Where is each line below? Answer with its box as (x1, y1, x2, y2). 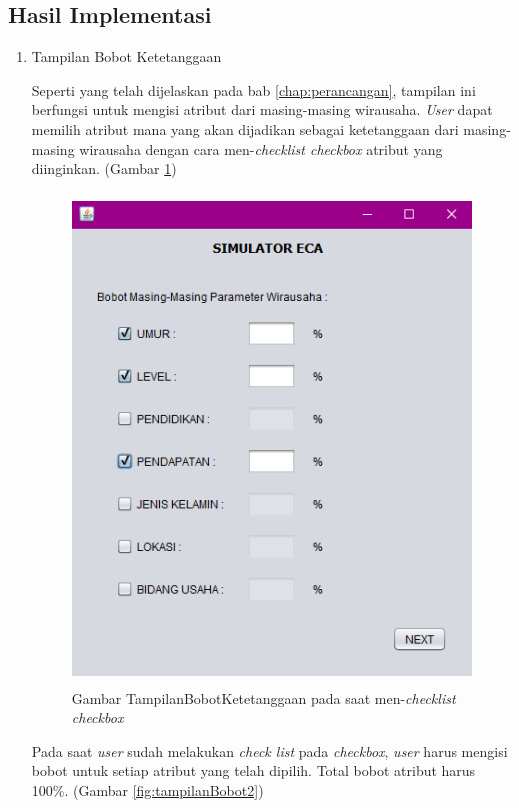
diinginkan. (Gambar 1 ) (31, 158, 177, 179)
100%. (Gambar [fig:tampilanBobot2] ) (31, 780, 264, 801)
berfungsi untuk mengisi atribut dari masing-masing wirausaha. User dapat (31, 99, 493, 120)
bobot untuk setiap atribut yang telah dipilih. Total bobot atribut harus (31, 760, 476, 781)
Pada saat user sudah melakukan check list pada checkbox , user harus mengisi (31, 740, 508, 761)
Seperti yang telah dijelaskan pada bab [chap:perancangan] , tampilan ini (31, 79, 476, 100)
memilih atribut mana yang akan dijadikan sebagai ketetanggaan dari (31, 118, 459, 139)
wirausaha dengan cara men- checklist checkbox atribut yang (79, 138, 443, 159)
